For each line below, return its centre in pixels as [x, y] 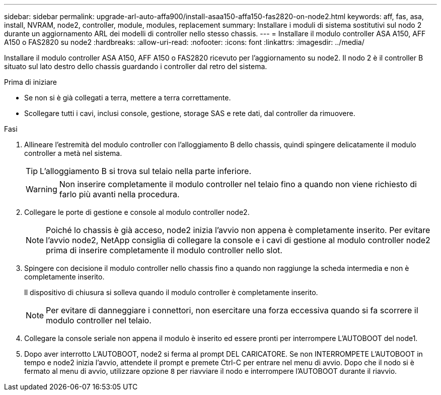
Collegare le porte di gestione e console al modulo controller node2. [137, 212]
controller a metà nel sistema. [73, 153]
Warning [42, 189]
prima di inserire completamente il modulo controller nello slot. [164, 250]
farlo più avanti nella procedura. [119, 194]
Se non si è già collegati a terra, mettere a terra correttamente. [128, 98]
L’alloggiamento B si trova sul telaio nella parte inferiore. [146, 171]
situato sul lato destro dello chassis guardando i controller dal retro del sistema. [136, 66]
